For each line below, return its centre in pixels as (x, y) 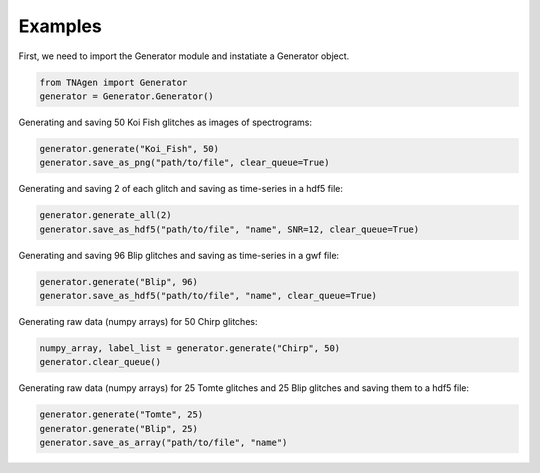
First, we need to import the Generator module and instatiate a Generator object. (184, 56)
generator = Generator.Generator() (126, 96)
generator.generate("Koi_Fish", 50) (129, 148)
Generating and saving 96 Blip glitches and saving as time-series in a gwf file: (179, 255)
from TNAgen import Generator (113, 82)
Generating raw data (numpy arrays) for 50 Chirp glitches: (138, 321)
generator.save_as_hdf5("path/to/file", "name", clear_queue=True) (208, 295)
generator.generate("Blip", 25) (119, 428)
